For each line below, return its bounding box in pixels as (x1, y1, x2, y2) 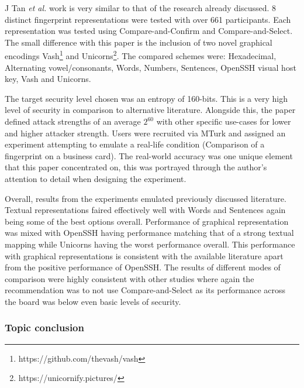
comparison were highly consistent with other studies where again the (5, 272, 254, 284)
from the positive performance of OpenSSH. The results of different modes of (5, 261, 281, 273)
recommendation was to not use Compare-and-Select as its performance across (5, 284, 286, 296)
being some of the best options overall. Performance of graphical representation (5, 215, 289, 227)
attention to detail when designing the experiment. (5, 172, 186, 184)
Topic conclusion (5, 320, 84, 335)
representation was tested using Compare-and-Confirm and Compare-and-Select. (5, 25, 293, 37)
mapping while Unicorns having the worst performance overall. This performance (5, 238, 295, 250)
